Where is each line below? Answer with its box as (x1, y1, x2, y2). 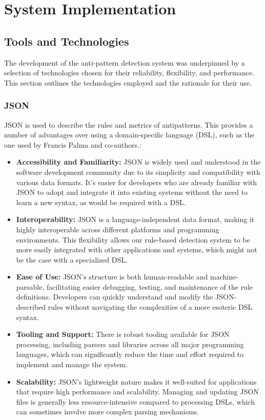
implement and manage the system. (16, 359, 128, 370)
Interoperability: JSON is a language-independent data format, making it (16, 214, 255, 225)
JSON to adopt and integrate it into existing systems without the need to (16, 187, 248, 197)
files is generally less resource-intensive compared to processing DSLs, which (16, 396, 255, 407)
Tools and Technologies (4, 33, 129, 49)
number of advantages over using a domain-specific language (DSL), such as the (4, 129, 255, 140)
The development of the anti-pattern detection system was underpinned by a (4, 57, 245, 68)
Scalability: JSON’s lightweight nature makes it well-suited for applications (16, 376, 257, 387)
